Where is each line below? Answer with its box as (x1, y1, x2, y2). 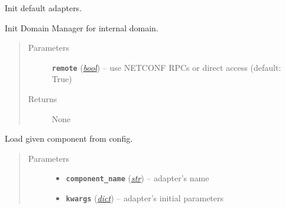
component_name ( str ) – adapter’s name (66, 172, 209, 184)
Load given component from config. (5, 132, 133, 145)
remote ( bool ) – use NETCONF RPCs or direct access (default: (51, 61, 281, 73)
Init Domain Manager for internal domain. (5, 21, 158, 34)
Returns (28, 93, 57, 105)
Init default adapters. (5, 2, 82, 14)
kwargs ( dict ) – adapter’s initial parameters (66, 192, 224, 204)
